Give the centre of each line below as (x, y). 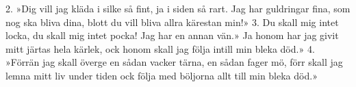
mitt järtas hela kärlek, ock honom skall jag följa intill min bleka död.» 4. (160, 48)
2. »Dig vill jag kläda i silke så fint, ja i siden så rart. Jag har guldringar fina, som (178, 8)
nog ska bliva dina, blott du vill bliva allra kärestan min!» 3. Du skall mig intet (172, 22)
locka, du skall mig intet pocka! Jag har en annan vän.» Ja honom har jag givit (172, 35)
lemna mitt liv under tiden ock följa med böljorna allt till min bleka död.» (162, 75)
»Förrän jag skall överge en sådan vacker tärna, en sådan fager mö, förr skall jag (174, 62)
